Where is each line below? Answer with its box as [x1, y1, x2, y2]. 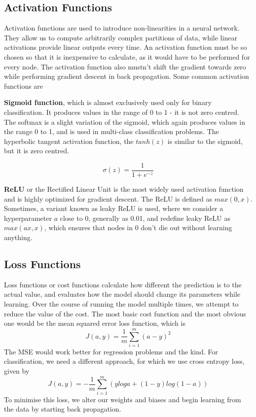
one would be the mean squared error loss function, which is [4, 318, 185, 328]
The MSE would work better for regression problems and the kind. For [4, 346, 218, 356]
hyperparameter [4, 212, 52, 223]
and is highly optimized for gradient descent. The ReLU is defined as [4, 193, 212, 204]
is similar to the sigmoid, [167, 136, 243, 146]
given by [4, 366, 30, 376]
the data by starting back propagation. [4, 404, 121, 414]
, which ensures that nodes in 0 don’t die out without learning [44, 222, 232, 233]
